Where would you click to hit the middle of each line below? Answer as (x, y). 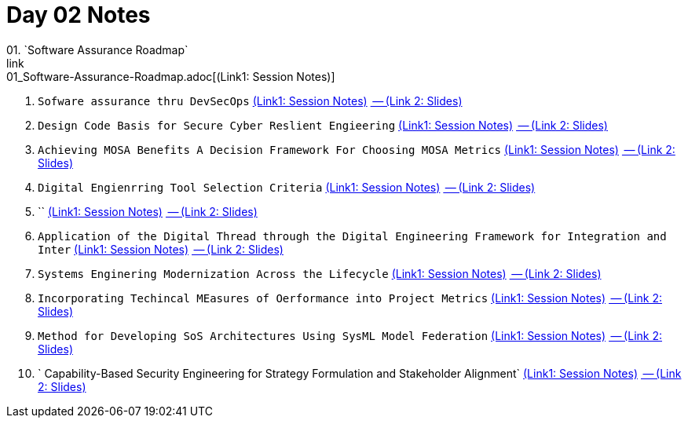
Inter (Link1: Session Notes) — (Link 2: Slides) (161, 249)
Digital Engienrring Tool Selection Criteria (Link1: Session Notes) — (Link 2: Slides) (287, 187)
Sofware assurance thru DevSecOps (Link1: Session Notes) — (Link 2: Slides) (250, 101)
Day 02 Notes (79, 15)
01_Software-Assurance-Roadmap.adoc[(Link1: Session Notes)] (171, 76)
